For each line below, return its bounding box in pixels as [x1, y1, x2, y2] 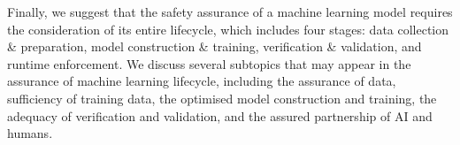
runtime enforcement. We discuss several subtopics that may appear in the [7, 54, 411, 72]
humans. [7, 124, 53, 142]
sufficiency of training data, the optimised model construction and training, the [7, 88, 437, 107]
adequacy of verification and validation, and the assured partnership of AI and [7, 106, 433, 125]
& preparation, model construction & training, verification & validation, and [7, 37, 422, 56]
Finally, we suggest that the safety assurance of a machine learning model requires [7, 3, 453, 20]
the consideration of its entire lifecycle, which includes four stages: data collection [7, 19, 449, 38]
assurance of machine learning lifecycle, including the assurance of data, [7, 72, 396, 90]
